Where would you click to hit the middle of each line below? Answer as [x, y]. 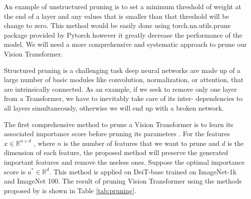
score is [15, 171]
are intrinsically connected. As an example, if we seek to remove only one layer [120, 89]
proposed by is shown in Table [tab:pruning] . [70, 190]
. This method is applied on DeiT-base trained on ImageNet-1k [143, 171]
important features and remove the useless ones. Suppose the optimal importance [124, 162]
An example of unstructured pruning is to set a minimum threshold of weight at [123, 6]
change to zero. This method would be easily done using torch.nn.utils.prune [117, 25]
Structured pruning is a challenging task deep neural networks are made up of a [122, 70]
